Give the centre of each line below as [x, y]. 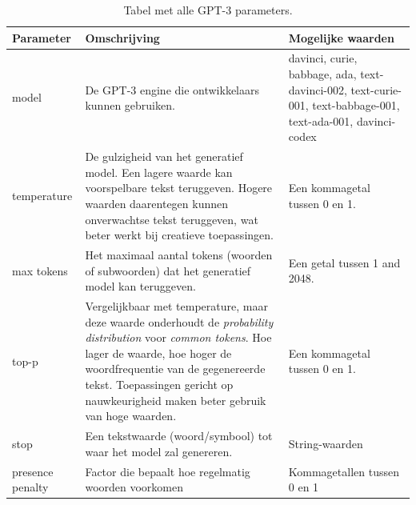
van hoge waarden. [131, 416]
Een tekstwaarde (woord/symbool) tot [179, 436]
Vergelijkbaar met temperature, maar [176, 306]
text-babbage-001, [356, 105]
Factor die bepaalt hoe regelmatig [168, 471]
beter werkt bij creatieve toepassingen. [179, 235]
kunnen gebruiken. [130, 105]
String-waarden [326, 443]
